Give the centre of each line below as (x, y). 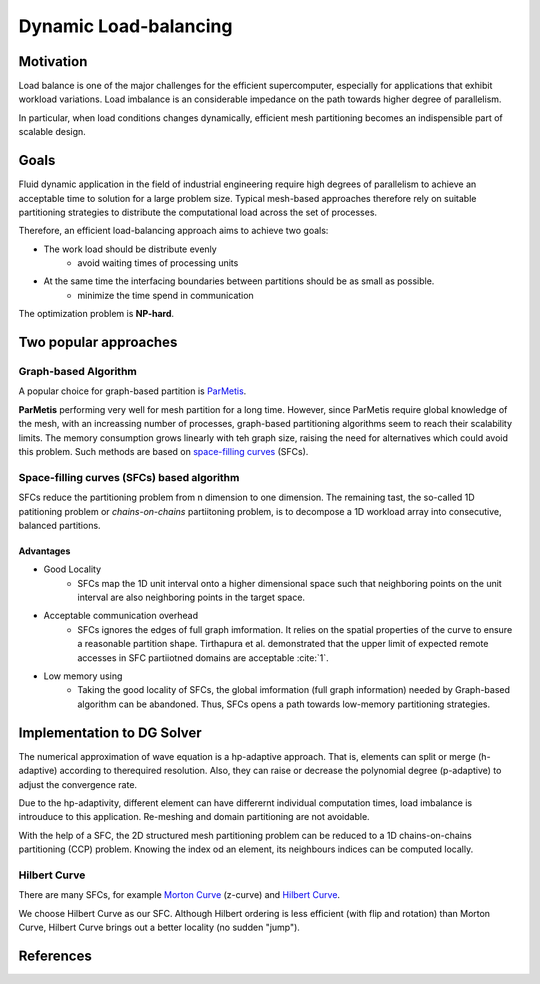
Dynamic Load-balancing (125, 26)
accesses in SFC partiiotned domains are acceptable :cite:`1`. (203, 657)
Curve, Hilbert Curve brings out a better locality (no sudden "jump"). (159, 927)
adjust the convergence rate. (78, 784)
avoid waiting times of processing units (158, 263)
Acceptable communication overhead (121, 616)
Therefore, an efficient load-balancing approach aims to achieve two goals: (173, 231)
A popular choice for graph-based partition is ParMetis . (132, 391)
